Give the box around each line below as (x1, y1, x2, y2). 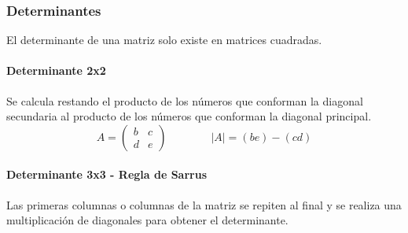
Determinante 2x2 (6, 62, 106, 79)
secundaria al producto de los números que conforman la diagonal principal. (6, 108, 372, 124)
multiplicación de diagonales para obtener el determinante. (6, 212, 289, 228)
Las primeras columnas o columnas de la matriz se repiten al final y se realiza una (6, 196, 402, 213)
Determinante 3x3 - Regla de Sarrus (6, 166, 208, 183)
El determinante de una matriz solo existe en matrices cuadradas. (6, 31, 322, 48)
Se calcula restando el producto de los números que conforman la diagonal (6, 92, 363, 109)
